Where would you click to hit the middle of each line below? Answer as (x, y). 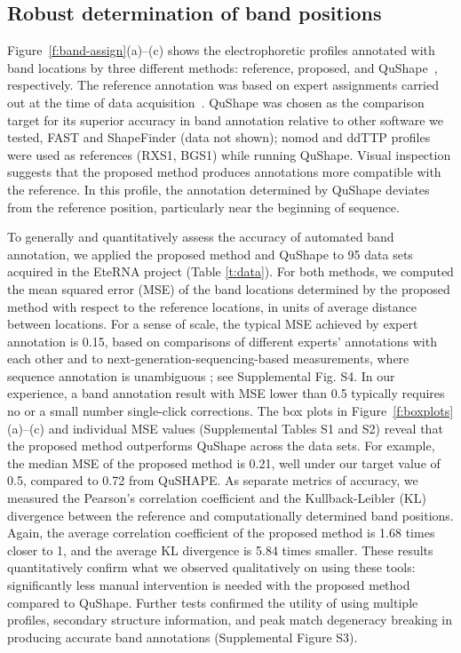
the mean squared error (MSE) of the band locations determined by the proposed (229, 288)
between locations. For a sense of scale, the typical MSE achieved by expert (213, 324)
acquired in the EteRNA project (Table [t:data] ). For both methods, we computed (230, 271)
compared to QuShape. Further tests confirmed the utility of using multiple (213, 602)
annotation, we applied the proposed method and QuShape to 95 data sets (210, 254)
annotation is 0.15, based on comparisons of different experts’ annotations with (222, 341)
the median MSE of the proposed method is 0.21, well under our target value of (224, 462)
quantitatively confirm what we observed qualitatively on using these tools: (211, 567)
